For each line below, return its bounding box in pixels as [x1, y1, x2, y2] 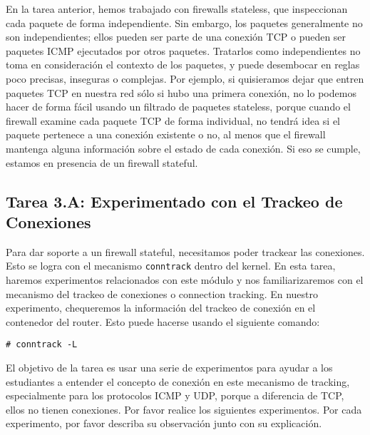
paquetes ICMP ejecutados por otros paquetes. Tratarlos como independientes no [6, 43, 361, 58]
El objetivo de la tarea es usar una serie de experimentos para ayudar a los [6, 360, 333, 374]
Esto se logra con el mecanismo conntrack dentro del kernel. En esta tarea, [6, 258, 336, 273]
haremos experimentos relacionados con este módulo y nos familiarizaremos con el [6, 272, 364, 287]
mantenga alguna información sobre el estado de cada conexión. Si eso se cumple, [6, 140, 361, 155]
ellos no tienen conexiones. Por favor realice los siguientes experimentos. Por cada [6, 401, 362, 416]
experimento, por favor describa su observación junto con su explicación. [6, 416, 322, 431]
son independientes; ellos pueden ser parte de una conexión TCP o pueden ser [6, 29, 346, 44]
